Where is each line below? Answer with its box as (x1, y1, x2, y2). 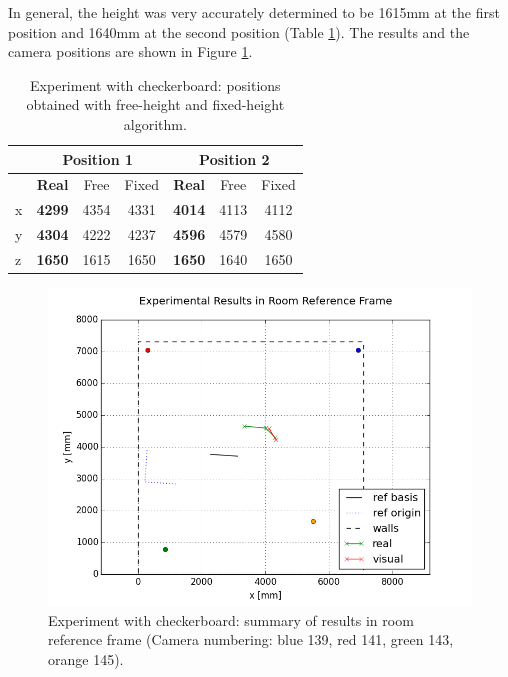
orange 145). (48, 648, 124, 669)
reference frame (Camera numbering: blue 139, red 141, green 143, (48, 629, 454, 650)
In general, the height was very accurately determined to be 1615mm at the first (8, 2, 500, 22)
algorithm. (123, 113, 187, 134)
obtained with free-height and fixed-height (26, 94, 285, 115)
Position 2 (199, 148, 270, 169)
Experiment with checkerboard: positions (30, 74, 281, 95)
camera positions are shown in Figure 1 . (8, 41, 253, 62)
